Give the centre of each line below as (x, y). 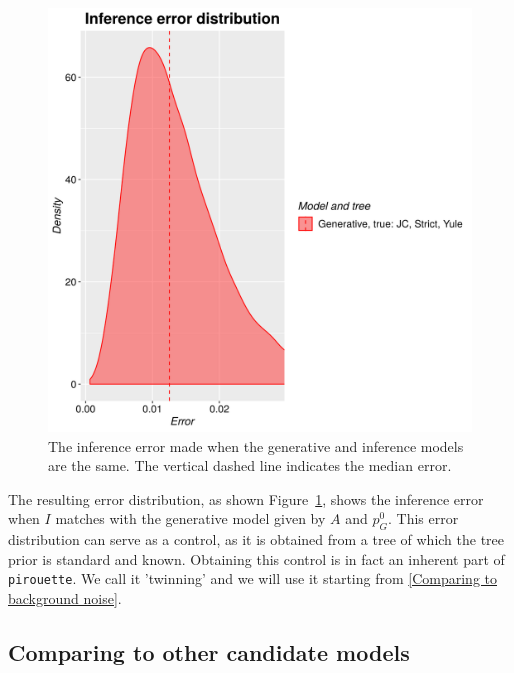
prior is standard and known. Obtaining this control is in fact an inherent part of (256, 558)
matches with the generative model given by (190, 518)
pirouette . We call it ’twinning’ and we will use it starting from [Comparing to (253, 578)
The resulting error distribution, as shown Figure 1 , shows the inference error (246, 498)
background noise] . (65, 598)
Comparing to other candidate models (209, 652)
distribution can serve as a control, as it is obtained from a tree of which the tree (256, 539)
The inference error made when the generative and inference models (256, 445)
